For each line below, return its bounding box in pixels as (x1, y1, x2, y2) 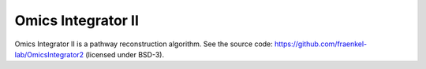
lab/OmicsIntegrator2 (14, 49, 84, 59)
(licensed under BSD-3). (85, 49, 165, 59)
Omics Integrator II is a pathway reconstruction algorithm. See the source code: (14, 39, 274, 49)
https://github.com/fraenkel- (274, 39, 368, 49)
